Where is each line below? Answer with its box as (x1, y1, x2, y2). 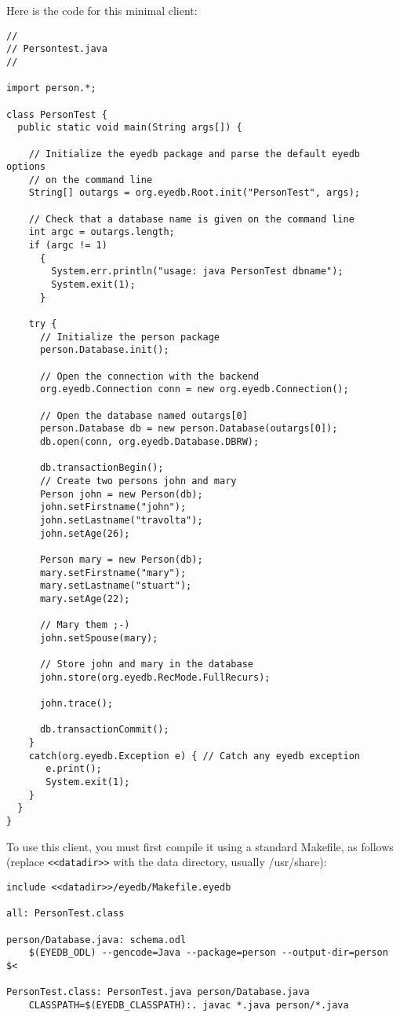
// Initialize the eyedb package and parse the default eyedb (28, 148, 361, 160)
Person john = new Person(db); (39, 488, 203, 500)
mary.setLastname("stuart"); (39, 580, 192, 592)
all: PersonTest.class (6, 908, 125, 920)
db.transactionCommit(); (39, 724, 169, 736)
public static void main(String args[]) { (17, 122, 242, 134)
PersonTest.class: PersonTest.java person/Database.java (6, 986, 310, 998)
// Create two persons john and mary (39, 475, 237, 486)
